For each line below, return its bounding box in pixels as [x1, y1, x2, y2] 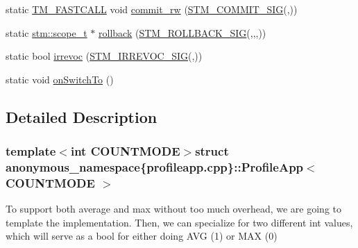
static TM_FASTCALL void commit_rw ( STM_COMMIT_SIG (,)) [6, 2, 298, 16]
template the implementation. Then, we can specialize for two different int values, [6, 215, 353, 229]
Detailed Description [6, 106, 157, 127]
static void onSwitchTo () [6, 72, 114, 86]
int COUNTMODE [70, 142, 180, 160]
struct [195, 142, 229, 160]
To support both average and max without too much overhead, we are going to [6, 201, 342, 216]
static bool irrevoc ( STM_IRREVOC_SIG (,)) [6, 49, 203, 63]
